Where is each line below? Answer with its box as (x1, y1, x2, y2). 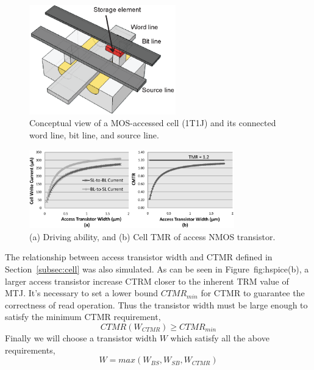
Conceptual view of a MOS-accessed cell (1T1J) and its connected (29, 116, 276, 129)
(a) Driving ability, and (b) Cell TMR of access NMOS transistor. (29, 230, 276, 243)
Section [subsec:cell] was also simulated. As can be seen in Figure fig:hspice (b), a (5, 263, 309, 275)
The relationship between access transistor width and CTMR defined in (5, 251, 273, 263)
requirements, (5, 343, 55, 356)
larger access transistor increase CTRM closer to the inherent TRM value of (5, 274, 289, 287)
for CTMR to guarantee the (201, 286, 305, 299)
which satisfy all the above (170, 331, 269, 344)
